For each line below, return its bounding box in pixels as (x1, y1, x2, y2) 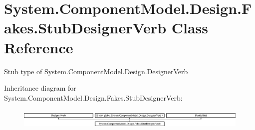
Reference (4, 37, 73, 57)
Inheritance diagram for (4, 83, 76, 93)
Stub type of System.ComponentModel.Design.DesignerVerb (4, 66, 188, 76)
